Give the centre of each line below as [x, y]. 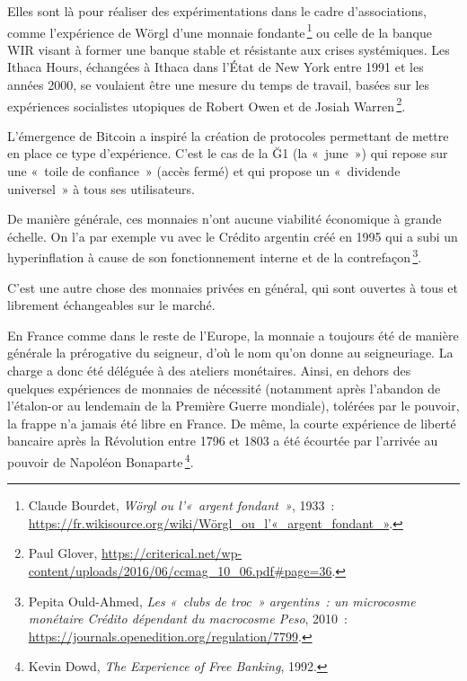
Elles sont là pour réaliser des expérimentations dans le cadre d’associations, [217, 11]
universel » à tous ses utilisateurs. [101, 188]
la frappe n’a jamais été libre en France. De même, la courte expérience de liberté [232, 423]
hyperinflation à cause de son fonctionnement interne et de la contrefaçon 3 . [215, 256]
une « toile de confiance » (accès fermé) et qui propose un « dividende [204, 171]
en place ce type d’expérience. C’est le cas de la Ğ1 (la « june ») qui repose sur [228, 153]
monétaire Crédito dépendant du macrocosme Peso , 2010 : [188, 619]
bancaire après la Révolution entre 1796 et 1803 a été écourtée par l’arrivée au [223, 441]
